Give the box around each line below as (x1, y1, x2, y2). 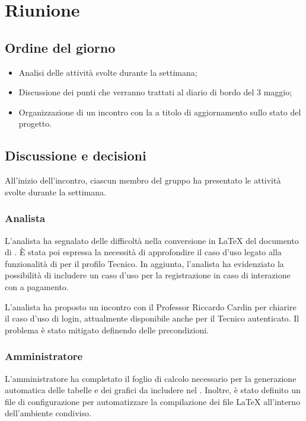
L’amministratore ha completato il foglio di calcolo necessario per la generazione (5, 372, 297, 384)
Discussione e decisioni (5, 146, 146, 165)
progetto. (18, 117, 52, 130)
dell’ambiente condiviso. (5, 407, 91, 419)
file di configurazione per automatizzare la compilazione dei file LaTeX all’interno (5, 395, 301, 407)
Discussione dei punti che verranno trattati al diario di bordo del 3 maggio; (18, 86, 292, 98)
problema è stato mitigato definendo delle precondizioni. (5, 323, 209, 336)
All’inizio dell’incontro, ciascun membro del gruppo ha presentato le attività (5, 174, 281, 187)
